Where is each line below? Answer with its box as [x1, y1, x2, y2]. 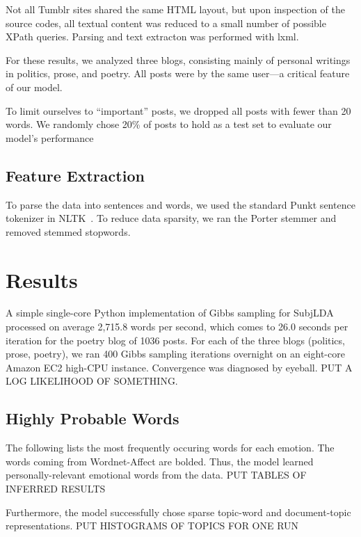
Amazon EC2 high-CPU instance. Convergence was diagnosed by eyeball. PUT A [6, 360, 353, 374]
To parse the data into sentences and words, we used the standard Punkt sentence [6, 197, 355, 211]
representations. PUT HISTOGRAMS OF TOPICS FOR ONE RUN [6, 518, 299, 533]
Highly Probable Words [6, 408, 179, 429]
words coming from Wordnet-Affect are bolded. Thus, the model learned [6, 454, 314, 468]
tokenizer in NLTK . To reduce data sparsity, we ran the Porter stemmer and [6, 211, 337, 225]
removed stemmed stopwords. [6, 224, 131, 239]
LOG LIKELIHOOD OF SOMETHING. [6, 374, 178, 388]
